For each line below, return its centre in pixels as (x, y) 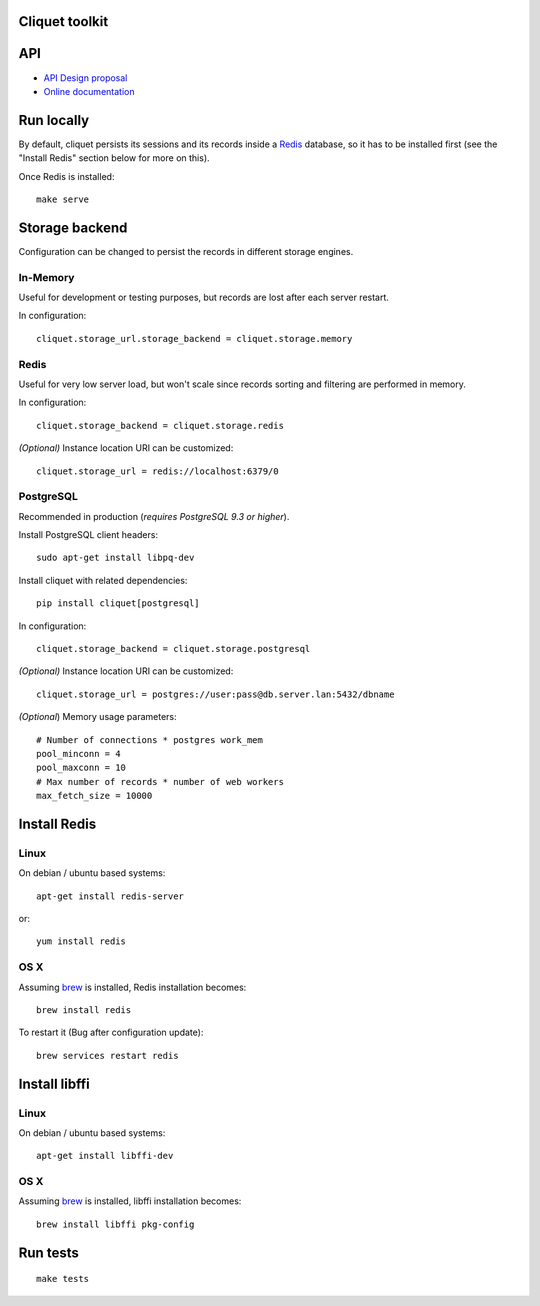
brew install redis (84, 1010)
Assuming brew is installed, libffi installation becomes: (130, 1201)
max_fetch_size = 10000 (94, 796)
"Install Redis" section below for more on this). (114, 158)
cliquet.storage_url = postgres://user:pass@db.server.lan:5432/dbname (215, 694)
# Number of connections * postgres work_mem (150, 739)
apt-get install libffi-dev (105, 1156)
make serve (63, 199)
